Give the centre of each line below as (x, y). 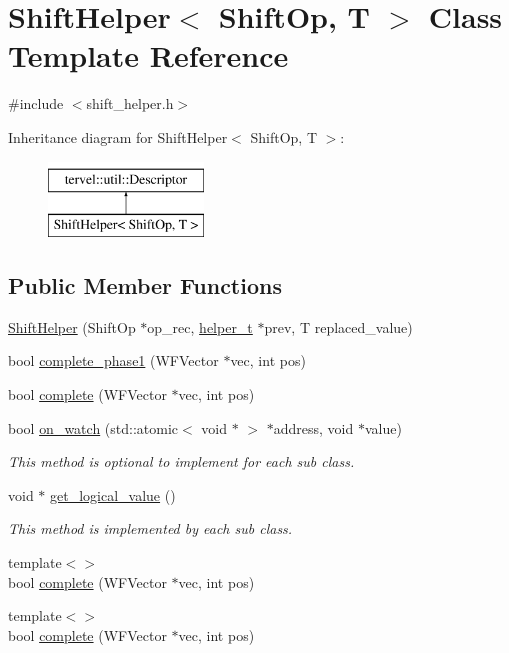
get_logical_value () (113, 494)
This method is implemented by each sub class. (150, 528)
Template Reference (148, 55)
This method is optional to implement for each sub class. (181, 461)
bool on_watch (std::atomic (93, 427)
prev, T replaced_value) (338, 326)
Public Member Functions (145, 285)
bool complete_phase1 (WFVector (113, 360)
